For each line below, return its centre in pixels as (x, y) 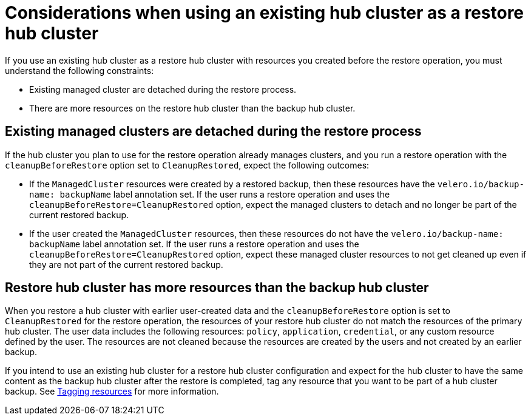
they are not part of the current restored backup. (126, 264)
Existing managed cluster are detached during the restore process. (163, 89)
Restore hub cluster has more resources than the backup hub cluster (217, 288)
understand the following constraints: (79, 70)
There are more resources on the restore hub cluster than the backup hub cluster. (192, 108)
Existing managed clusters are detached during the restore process (213, 132)
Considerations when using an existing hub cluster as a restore (265, 13)
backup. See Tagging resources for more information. (112, 392)
